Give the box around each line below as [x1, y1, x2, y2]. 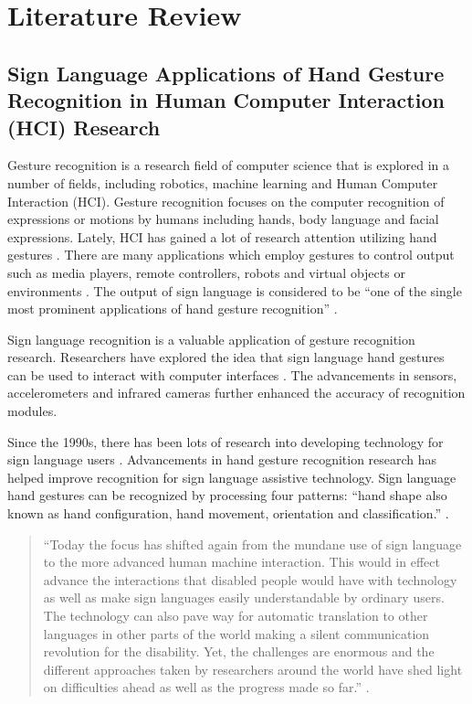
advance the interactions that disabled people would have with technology [43, 570, 457, 589]
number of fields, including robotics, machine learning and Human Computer [7, 173, 438, 192]
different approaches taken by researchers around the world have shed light [43, 659, 463, 678]
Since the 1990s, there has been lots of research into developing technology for [7, 432, 444, 451]
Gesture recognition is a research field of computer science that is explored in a [7, 155, 450, 175]
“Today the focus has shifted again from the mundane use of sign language [43, 534, 462, 553]
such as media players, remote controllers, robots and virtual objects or [7, 262, 405, 282]
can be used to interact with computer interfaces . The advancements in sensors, [7, 365, 457, 384]
